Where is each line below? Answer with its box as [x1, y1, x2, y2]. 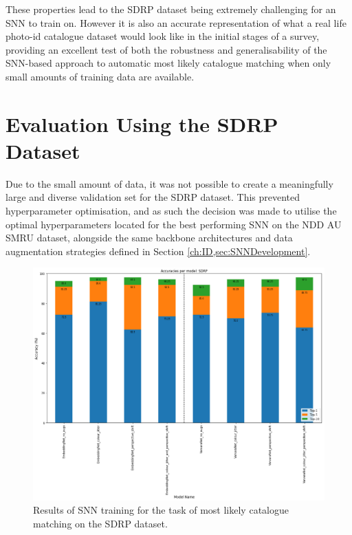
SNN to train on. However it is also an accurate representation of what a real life [5, 15, 346, 30]
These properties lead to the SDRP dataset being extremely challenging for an [5, 2, 336, 16]
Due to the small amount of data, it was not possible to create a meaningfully [5, 176, 333, 190]
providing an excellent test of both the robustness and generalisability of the [5, 42, 327, 56]
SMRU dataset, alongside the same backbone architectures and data [5, 230, 293, 245]
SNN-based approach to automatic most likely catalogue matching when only [5, 56, 331, 70]
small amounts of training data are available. [5, 69, 195, 83]
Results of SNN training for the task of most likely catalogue [33, 503, 289, 517]
